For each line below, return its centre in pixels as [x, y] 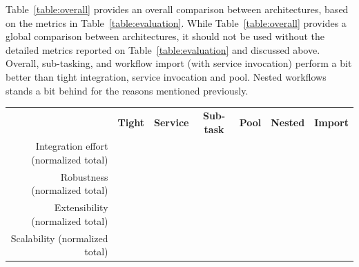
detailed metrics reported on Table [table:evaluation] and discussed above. [163, 49]
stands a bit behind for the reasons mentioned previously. [127, 90]
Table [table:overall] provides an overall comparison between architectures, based [177, 9]
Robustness [84, 176]
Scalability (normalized [59, 238]
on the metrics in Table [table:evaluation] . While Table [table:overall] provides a [176, 22]
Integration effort [72, 146]
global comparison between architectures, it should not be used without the [165, 36]
